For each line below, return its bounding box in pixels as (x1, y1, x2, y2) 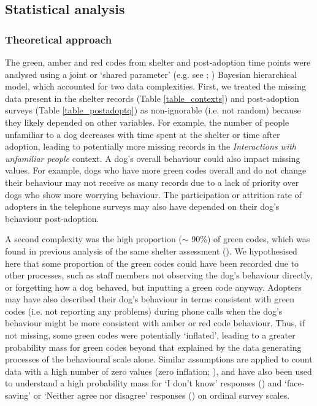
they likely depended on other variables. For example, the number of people (5, 115, 289, 128)
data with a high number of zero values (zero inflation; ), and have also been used (5, 364, 312, 377)
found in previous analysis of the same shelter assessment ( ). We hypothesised (5, 244, 297, 257)
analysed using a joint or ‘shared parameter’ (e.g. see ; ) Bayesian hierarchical (5, 67, 297, 80)
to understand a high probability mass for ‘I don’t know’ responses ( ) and (5, 377, 282, 389)
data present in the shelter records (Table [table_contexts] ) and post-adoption (5, 91, 299, 104)
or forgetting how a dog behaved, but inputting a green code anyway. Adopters (5, 280, 302, 293)
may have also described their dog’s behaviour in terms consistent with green (5, 293, 294, 305)
